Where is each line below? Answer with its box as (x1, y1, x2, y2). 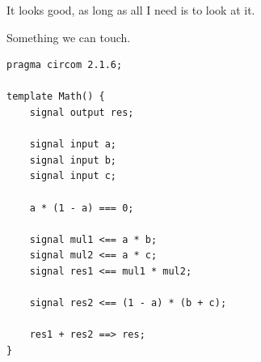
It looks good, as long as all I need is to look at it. (6, 2, 255, 18)
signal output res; (29, 106, 134, 118)
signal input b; (29, 154, 117, 166)
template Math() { (6, 91, 105, 103)
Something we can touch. (6, 28, 131, 45)
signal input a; (29, 138, 117, 151)
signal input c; (29, 170, 117, 182)
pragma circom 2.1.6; (6, 59, 123, 71)
